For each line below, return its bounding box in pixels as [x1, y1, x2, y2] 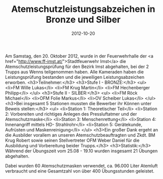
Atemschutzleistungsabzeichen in [11, 3, 156, 15]
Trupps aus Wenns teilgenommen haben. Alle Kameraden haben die [5, 68, 144, 75]
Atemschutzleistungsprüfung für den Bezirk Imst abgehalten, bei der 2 [5, 63, 149, 69]
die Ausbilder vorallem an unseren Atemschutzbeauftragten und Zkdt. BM [5, 132, 156, 138]
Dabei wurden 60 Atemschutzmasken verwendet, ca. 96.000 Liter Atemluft [5, 163, 158, 169]
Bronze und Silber [46, 14, 121, 25]
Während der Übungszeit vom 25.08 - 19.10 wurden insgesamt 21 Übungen [5, 148, 158, 154]
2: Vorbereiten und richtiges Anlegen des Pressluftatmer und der [5, 111, 137, 117]
